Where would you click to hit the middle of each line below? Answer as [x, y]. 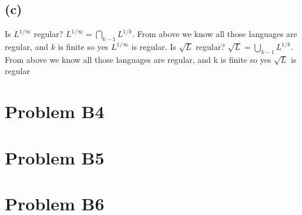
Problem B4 [55, 111]
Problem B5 [55, 157]
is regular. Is [154, 46]
